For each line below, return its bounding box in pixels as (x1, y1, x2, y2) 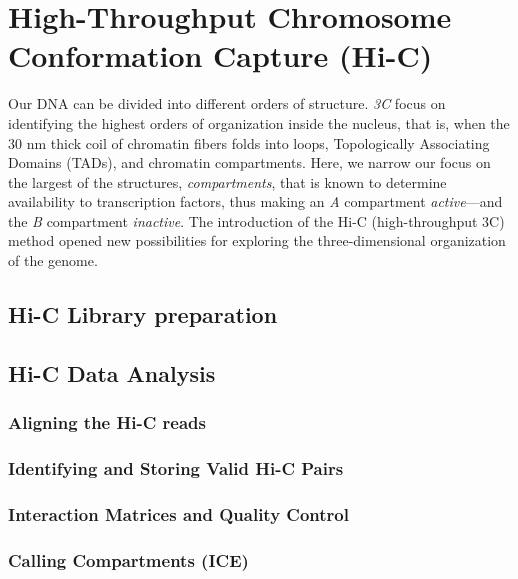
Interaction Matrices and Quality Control (8, 501, 349, 526)
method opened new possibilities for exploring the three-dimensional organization (8, 230, 506, 251)
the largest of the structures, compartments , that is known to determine (8, 171, 447, 192)
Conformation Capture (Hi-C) (8, 35, 433, 76)
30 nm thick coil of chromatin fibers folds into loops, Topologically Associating (8, 132, 490, 153)
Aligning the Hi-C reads (8, 410, 206, 435)
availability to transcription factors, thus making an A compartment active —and (8, 191, 503, 212)
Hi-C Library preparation (8, 299, 278, 330)
